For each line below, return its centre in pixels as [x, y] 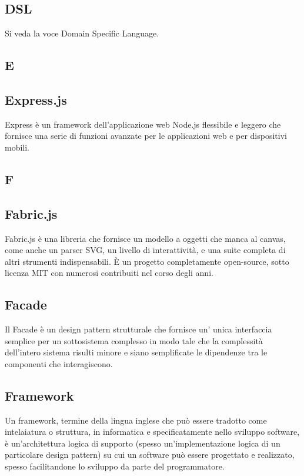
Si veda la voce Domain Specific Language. [82, 33]
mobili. [17, 147]
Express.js [36, 99]
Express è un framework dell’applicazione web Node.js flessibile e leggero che [143, 124]
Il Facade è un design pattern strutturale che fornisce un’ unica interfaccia [138, 329]
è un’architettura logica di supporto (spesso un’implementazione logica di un [143, 443]
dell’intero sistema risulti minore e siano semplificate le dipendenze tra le [136, 352]
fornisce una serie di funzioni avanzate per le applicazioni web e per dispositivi [146, 136]
